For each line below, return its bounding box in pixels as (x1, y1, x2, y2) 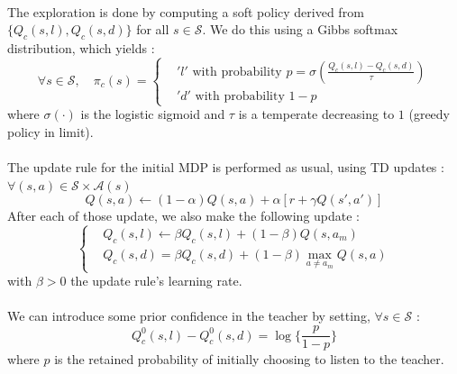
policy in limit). (7, 122, 94, 141)
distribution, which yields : (7, 38, 155, 57)
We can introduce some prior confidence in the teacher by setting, (7, 306, 370, 325)
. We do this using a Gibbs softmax (202, 20, 398, 39)
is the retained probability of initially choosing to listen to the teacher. (54, 350, 444, 369)
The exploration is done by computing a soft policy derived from (7, 2, 364, 21)
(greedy (408, 105, 451, 123)
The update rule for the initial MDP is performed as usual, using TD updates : (7, 157, 444, 176)
